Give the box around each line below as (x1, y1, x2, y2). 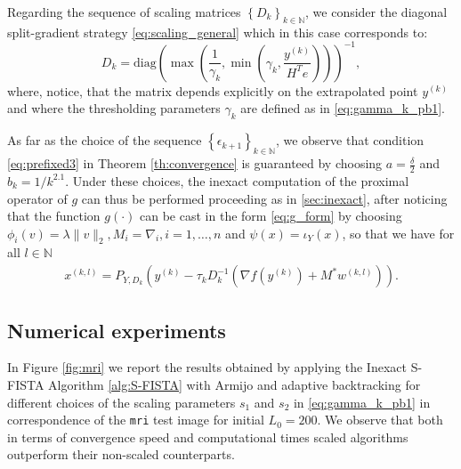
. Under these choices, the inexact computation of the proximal (65, 171, 409, 190)
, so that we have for (342, 223, 455, 242)
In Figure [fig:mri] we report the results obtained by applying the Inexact (7, 358, 407, 376)
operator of (7, 189, 68, 207)
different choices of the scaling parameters (7, 392, 236, 411)
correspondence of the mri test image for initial (7, 410, 264, 429)
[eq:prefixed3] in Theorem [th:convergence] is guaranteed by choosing (7, 154, 383, 173)
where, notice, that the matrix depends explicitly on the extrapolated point (7, 81, 418, 100)
